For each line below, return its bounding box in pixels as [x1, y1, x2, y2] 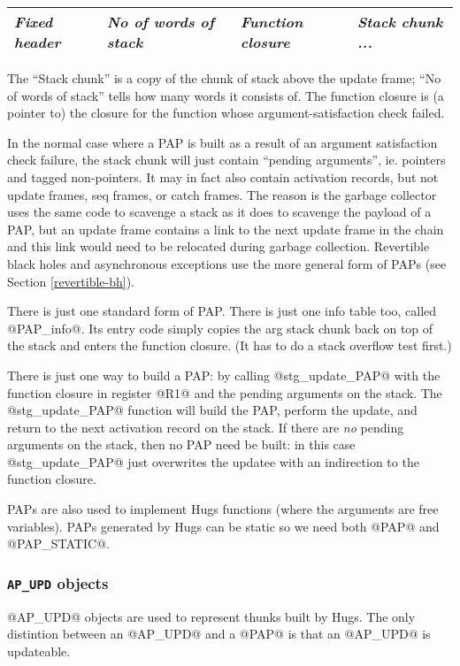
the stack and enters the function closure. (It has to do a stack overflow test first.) [7, 336, 452, 355]
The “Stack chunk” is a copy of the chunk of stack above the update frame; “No [7, 69, 441, 87]
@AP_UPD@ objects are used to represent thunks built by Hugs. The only [7, 607, 416, 625]
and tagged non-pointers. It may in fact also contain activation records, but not [7, 167, 439, 186]
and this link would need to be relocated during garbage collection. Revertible [7, 237, 430, 256]
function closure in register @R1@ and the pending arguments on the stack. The [7, 383, 442, 402]
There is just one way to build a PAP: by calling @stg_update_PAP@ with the [7, 365, 441, 384]
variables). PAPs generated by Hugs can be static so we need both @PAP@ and [7, 517, 440, 535]
